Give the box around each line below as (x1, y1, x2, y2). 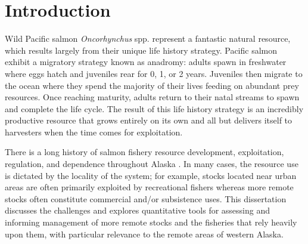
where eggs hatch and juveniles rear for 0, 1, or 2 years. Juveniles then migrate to (5, 67, 303, 79)
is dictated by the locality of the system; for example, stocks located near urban (5, 169, 297, 181)
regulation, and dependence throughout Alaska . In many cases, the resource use (5, 157, 298, 170)
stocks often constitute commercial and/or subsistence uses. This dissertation (5, 192, 287, 205)
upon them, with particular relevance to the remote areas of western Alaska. (5, 227, 284, 240)
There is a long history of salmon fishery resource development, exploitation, (5, 146, 284, 158)
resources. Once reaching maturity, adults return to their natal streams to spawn (5, 91, 300, 103)
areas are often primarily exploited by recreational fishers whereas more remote (5, 181, 294, 193)
